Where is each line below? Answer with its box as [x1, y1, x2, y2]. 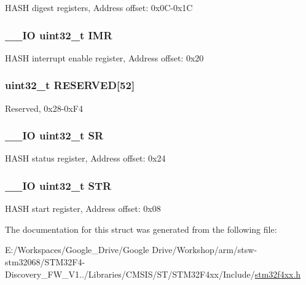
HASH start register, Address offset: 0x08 [5, 202, 161, 215]
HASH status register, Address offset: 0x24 [5, 152, 166, 165]
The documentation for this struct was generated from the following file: [5, 222, 277, 235]
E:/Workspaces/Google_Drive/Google [5, 243, 149, 256]
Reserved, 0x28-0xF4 [5, 101, 83, 114]
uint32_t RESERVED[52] [5, 77, 135, 93]
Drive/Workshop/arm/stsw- [152, 243, 257, 256]
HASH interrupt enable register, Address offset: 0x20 [5, 51, 204, 64]
